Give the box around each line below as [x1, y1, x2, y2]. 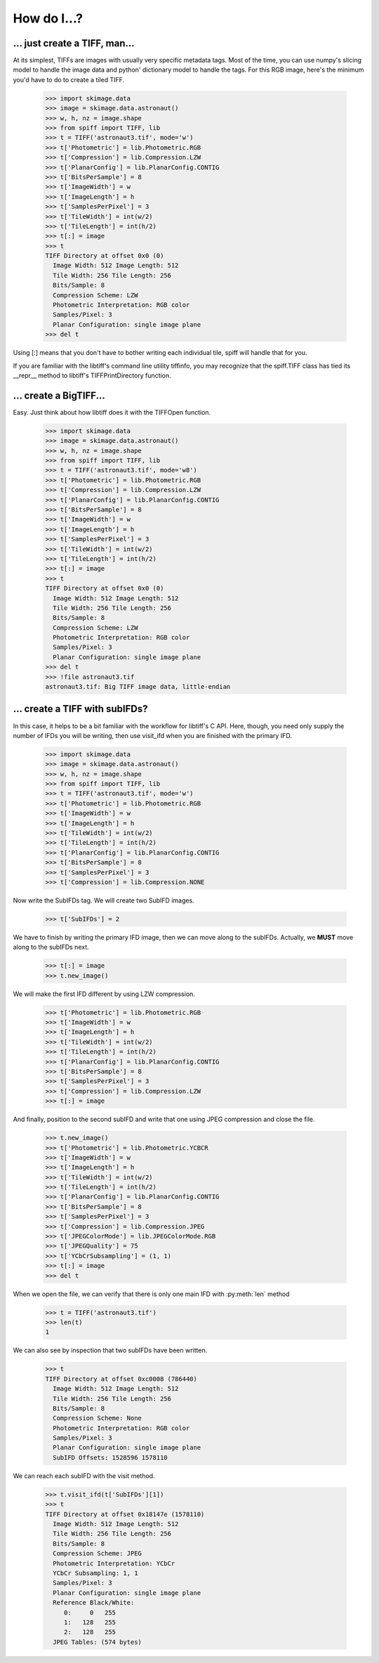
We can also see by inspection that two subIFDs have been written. [13, 1346, 208, 1354]
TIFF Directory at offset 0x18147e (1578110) [45, 1510, 205, 1518]
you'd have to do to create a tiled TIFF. [13, 75, 125, 84]
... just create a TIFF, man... [13, 37, 135, 49]
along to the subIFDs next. [13, 943, 89, 952]
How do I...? [13, 11, 84, 26]
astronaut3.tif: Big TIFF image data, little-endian [45, 682, 231, 691]
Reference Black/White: [53, 1599, 135, 1607]
